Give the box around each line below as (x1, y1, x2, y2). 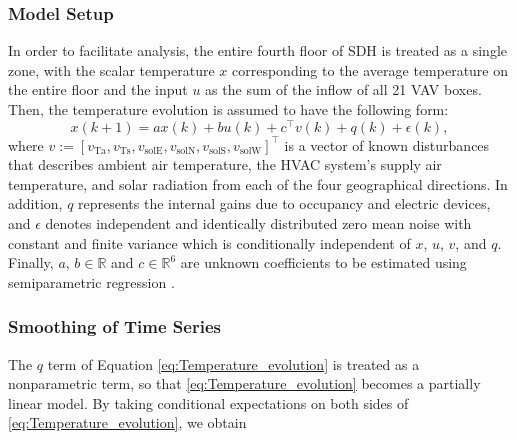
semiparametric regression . (8, 271, 175, 292)
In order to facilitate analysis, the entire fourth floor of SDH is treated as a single (8, 40, 507, 61)
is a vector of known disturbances (284, 134, 490, 155)
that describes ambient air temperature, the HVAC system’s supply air (8, 154, 442, 175)
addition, (8, 193, 63, 214)
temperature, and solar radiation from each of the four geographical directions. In (8, 173, 508, 194)
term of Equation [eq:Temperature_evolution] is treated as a (47, 353, 420, 374)
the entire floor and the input (8, 79, 188, 100)
